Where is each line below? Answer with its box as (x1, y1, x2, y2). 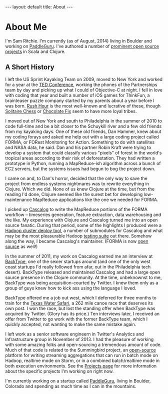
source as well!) (5, 243, 38, 249)
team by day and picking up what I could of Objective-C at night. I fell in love (5, 86, 162, 93)
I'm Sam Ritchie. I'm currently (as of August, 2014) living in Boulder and (5, 37, 152, 43)
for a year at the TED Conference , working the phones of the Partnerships (5, 81, 157, 87)
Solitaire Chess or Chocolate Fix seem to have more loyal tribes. (5, 108, 137, 114)
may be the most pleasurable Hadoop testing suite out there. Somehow (5, 232, 152, 238)
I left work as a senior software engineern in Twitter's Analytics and (5, 331, 144, 337)
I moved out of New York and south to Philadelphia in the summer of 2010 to (5, 117, 162, 123)
